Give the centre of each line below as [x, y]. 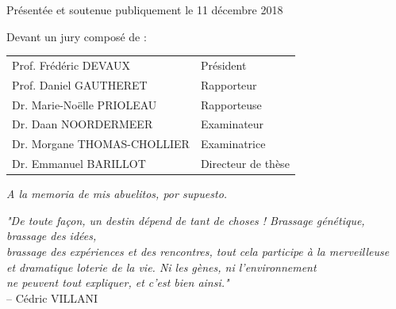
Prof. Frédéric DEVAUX [71, 65]
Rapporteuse [231, 104]
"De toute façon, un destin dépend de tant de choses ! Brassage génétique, [186, 220]
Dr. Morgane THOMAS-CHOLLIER [101, 144]
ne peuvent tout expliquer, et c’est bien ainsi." [118, 282]
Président [223, 65]
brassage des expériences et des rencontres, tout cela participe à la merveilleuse [198, 252]
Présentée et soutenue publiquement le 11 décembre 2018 [145, 10]
